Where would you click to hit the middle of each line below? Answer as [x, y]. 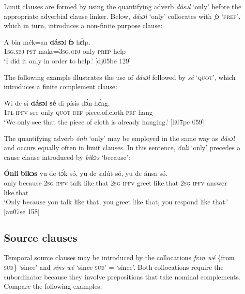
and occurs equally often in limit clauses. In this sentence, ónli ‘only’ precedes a [122, 147]
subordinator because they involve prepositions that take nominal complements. [122, 276]
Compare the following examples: [53, 286]
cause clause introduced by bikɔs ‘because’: [67, 157]
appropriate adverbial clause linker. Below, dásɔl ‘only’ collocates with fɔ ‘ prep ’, [122, 16]
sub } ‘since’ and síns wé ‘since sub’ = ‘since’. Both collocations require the [114, 267]
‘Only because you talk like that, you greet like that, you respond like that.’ [116, 202]
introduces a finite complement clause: [61, 86]
